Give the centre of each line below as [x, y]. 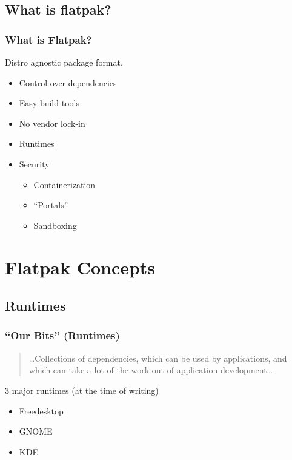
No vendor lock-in [52, 123]
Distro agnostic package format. [64, 62]
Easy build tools [49, 103]
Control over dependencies [68, 82]
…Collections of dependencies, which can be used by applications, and [158, 358]
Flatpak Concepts [80, 267]
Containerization [65, 184]
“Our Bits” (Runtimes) [62, 335]
